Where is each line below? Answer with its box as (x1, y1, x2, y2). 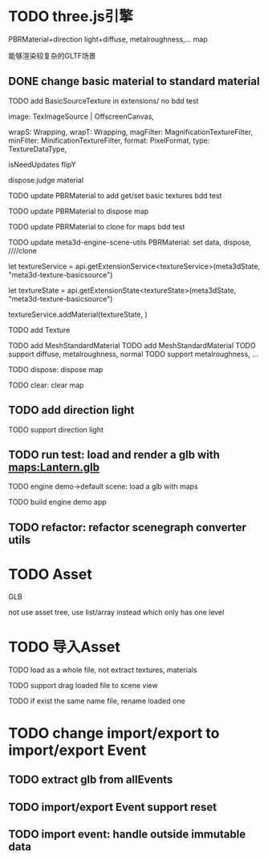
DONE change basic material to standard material (8, 75, 260, 88)
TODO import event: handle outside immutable (8, 828, 246, 841)
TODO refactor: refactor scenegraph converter (8, 521, 247, 534)
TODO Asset (8, 565, 92, 583)
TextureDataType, (8, 144, 67, 153)
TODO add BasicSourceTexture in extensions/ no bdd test (8, 95, 199, 105)
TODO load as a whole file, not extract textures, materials (8, 665, 198, 675)
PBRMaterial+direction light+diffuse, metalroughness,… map (8, 34, 208, 44)
